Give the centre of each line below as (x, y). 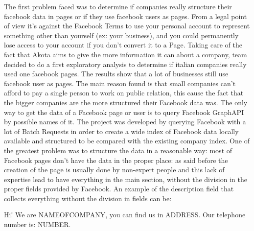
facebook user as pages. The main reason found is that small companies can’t (120, 83)
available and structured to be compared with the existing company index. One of (127, 141)
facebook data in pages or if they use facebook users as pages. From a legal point (126, 16)
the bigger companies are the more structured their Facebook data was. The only (126, 102)
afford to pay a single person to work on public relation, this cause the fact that (124, 93)
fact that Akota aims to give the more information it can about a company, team (126, 54)
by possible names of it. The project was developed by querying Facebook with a (125, 122)
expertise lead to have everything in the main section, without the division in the (126, 179)
